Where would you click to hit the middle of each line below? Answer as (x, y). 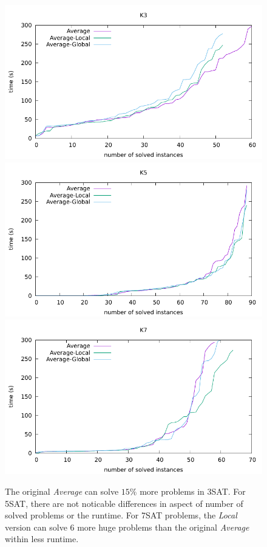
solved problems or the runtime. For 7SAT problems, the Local (121, 515)
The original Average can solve (62, 491)
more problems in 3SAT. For (193, 491)
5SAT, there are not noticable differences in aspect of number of (124, 503)
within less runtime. (42, 539)
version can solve (36, 527)
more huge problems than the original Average (163, 527)
